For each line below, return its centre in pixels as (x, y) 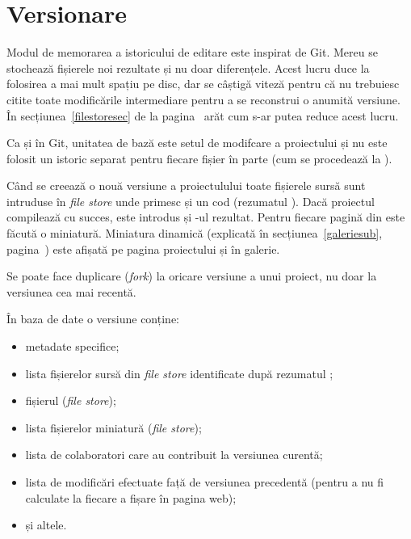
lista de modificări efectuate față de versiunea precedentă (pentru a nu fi (205, 482)
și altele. (46, 525)
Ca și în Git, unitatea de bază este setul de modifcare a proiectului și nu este (197, 143)
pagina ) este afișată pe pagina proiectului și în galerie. (143, 248)
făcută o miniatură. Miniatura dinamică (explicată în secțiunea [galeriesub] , (195, 233)
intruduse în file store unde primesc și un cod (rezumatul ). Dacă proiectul (191, 201)
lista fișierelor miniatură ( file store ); (113, 427)
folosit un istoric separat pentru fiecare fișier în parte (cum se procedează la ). (199, 158)
